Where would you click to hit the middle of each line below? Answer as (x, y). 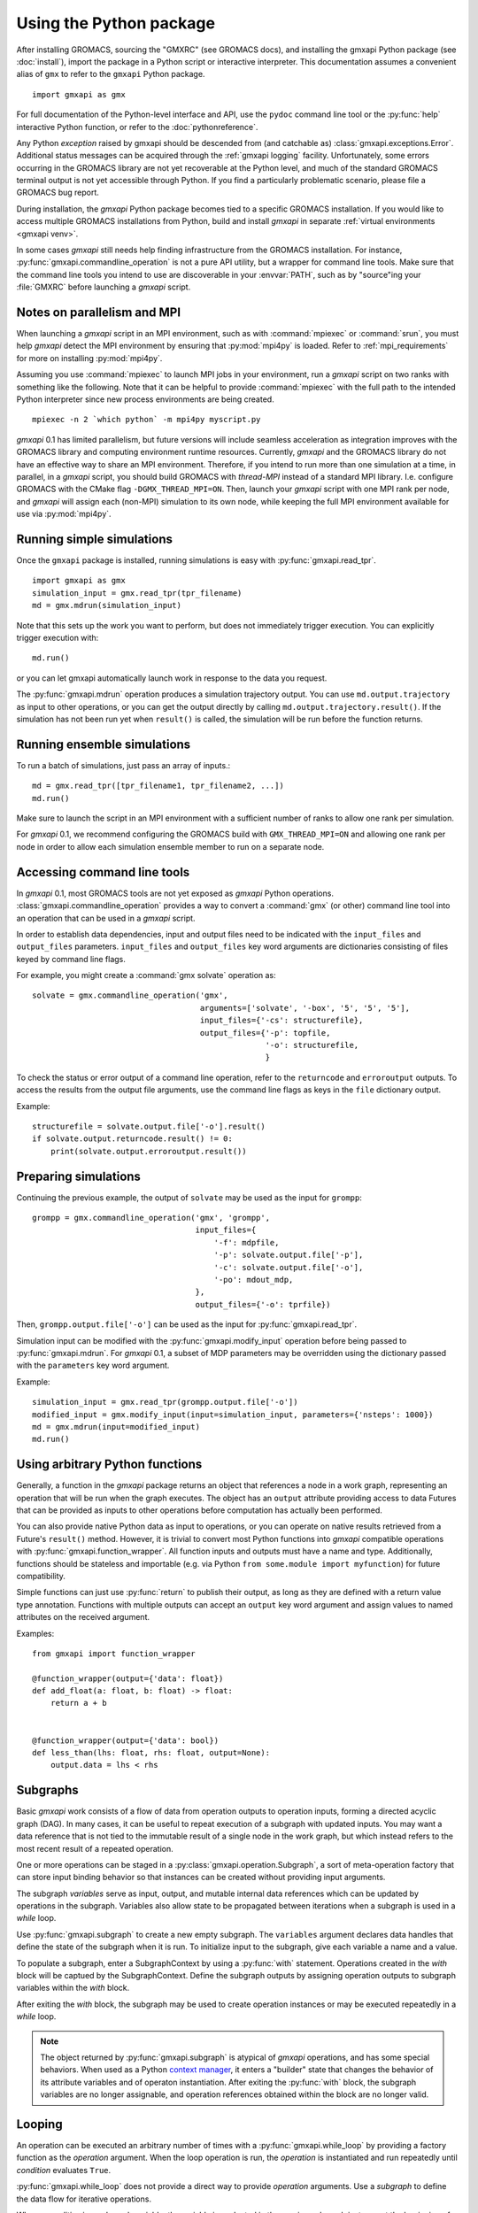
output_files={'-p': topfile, (265, 1033)
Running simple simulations (94, 539)
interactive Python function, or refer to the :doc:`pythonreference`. (137, 127)
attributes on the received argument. (83, 1617)
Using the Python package (116, 23)
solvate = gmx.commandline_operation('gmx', (131, 995)
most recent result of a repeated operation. (95, 1848)
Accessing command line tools (103, 872)
